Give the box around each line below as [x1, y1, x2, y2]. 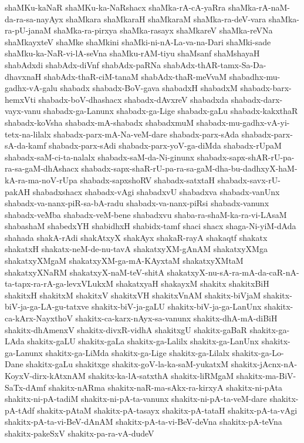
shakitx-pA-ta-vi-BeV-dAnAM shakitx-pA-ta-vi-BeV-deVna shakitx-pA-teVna [5, 415, 282, 428]
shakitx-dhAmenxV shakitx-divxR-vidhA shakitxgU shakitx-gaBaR [5, 323, 247, 335]
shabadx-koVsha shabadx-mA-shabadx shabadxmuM [5, 116, 194, 128]
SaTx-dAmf [5, 381, 46, 393]
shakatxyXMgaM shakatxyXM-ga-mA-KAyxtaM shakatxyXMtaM [5, 254, 244, 267]
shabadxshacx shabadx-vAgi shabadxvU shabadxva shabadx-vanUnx [32, 185, 280, 197]
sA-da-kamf [5, 139, 46, 152]
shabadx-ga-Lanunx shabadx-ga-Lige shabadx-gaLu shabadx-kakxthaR [43, 105, 298, 117]
